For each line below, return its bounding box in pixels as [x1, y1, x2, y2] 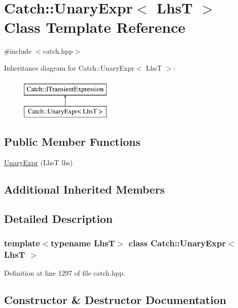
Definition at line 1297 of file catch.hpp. [4, 268, 125, 278]
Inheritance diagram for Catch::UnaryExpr [4, 62, 134, 73]
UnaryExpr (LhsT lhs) [4, 157, 73, 167]
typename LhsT [50, 236, 115, 249]
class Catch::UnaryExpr [128, 236, 226, 249]
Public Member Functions [4, 134, 140, 149]
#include [4, 46, 32, 56]
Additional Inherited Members [4, 181, 165, 197]
